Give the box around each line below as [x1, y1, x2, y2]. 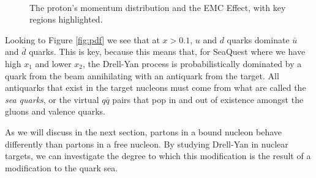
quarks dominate [227, 33, 290, 46]
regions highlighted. [29, 13, 103, 26]
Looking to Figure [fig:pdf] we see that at [5, 33, 160, 46]
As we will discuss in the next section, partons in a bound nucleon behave [5, 125, 282, 138]
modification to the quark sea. [5, 161, 118, 174]
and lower [35, 57, 72, 69]
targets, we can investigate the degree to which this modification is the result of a [5, 149, 311, 162]
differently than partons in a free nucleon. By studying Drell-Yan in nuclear [5, 137, 288, 150]
